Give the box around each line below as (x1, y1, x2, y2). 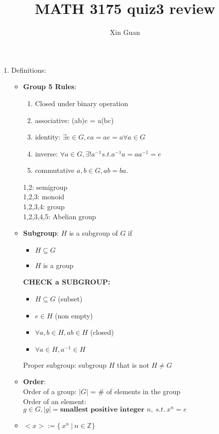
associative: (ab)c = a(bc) (35, 115, 114, 125)
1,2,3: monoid (23, 191, 65, 202)
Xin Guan (109, 27, 140, 37)
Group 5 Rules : (23, 81, 77, 92)
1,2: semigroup (23, 181, 68, 192)
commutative (35, 165, 75, 175)
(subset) (58, 293, 83, 304)
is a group (43, 260, 74, 270)
